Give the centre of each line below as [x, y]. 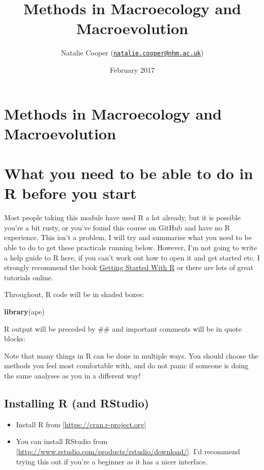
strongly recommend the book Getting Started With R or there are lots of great [129, 267]
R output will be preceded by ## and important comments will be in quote [123, 328]
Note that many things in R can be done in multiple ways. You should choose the [131, 355]
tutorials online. [29, 277]
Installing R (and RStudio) [77, 403]
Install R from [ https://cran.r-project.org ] [81, 424]
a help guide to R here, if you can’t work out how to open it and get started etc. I [132, 257]
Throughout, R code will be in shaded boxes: [74, 294]
